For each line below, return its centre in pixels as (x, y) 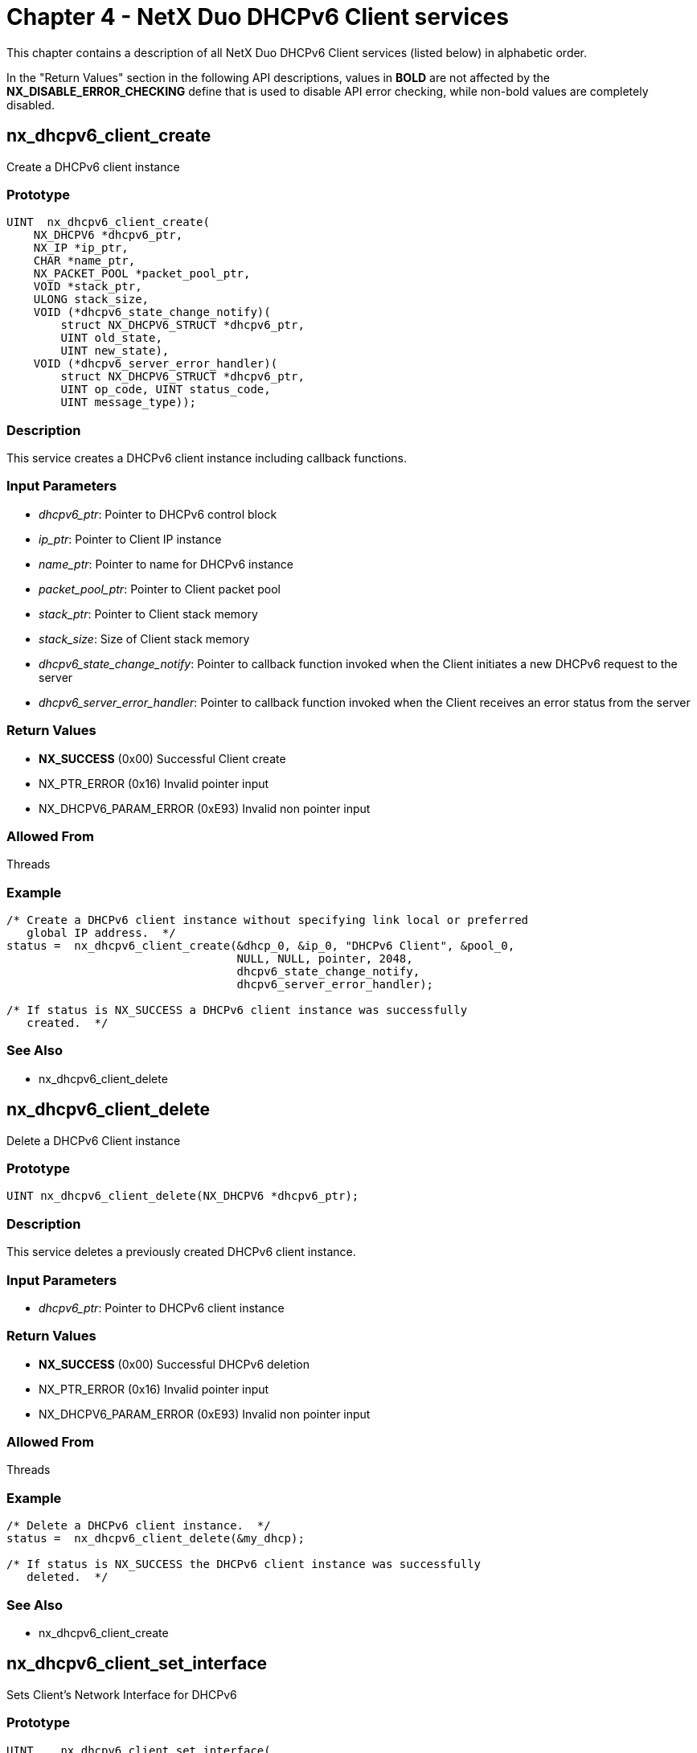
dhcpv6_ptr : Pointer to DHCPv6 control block (158, 514)
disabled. (31, 105)
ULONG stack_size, (91, 300)
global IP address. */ (101, 933)
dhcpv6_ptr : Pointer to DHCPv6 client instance (162, 1308)
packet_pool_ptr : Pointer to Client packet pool (160, 589)
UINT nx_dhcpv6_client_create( (108, 222)
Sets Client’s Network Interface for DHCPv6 (122, 1694)
